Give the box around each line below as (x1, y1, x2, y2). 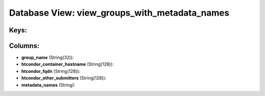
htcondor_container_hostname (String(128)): (21, 61, 114, 67)
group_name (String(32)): (21, 54, 74, 61)
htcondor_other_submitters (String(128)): (21, 75, 106, 81)
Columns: (9, 42, 40, 50)
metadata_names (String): (21, 82, 76, 88)
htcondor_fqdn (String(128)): (21, 68, 80, 74)
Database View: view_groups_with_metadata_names (9, 7, 230, 18)
